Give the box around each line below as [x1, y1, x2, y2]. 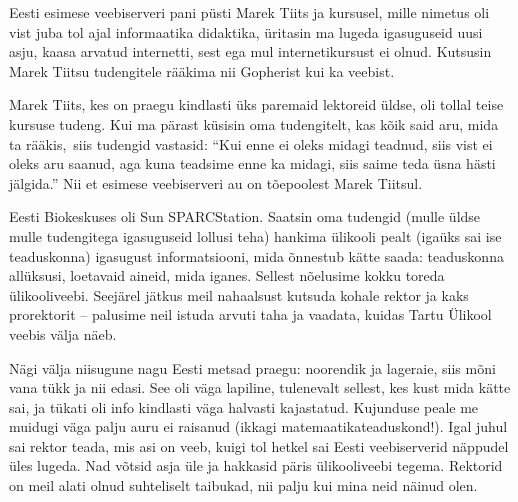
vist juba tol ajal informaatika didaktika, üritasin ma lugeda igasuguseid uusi [9, 21, 483, 42]
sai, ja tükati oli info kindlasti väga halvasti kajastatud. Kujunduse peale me [9, 396, 479, 417]
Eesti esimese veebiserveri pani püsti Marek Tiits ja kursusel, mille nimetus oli [9, 2, 490, 22]
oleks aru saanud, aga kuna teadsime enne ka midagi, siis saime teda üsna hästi [9, 153, 496, 174]
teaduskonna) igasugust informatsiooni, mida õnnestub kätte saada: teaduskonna [9, 245, 504, 266]
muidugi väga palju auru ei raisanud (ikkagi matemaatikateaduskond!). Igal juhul [9, 416, 508, 437]
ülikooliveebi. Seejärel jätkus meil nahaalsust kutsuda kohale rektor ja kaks [9, 284, 469, 305]
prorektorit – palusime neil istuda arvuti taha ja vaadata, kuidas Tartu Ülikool [9, 304, 492, 325]
